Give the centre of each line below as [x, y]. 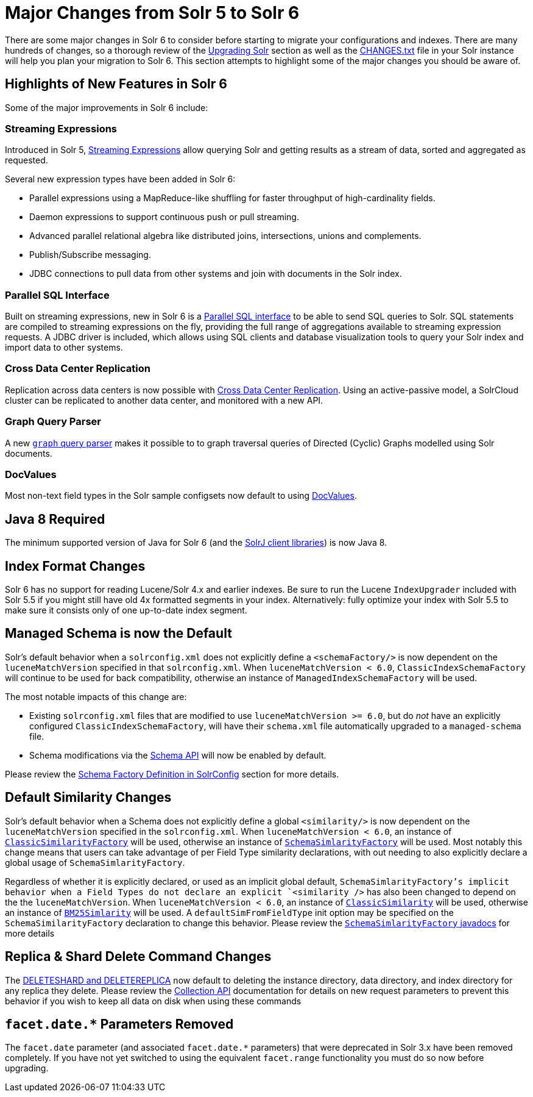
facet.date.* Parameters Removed [119, 1024]
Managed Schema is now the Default [118, 634]
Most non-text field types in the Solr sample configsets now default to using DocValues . [181, 496]
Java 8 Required [55, 519]
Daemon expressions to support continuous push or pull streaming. [164, 217]
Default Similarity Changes [88, 798]
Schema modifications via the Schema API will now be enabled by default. [178, 755]
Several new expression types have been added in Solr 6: [120, 179]
